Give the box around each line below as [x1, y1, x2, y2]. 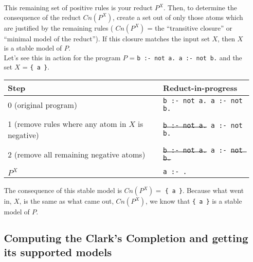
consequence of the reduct [4, 12, 81, 22]
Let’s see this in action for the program [4, 52, 121, 62]
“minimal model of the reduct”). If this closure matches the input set [4, 33, 210, 43]
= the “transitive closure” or [147, 22, 233, 33]
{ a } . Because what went [165, 185, 244, 195]
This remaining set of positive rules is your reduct [4, 2, 153, 12]
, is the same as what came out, [19, 196, 114, 206]
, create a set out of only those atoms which [112, 12, 243, 22]
